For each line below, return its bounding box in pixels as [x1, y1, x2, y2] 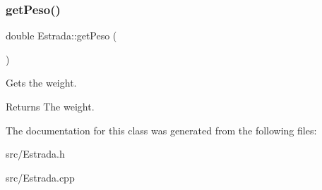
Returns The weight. [6, 99, 95, 113]
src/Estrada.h [6, 146, 65, 161]
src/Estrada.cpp [6, 170, 75, 184]
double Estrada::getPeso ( [6, 28, 117, 43]
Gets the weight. [6, 75, 77, 90]
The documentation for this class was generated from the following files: [6, 122, 317, 137]
